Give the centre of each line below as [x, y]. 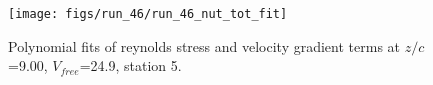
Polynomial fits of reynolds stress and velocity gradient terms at [204, 45]
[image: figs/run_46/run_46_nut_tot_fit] [148, 14]
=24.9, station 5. [130, 65]
